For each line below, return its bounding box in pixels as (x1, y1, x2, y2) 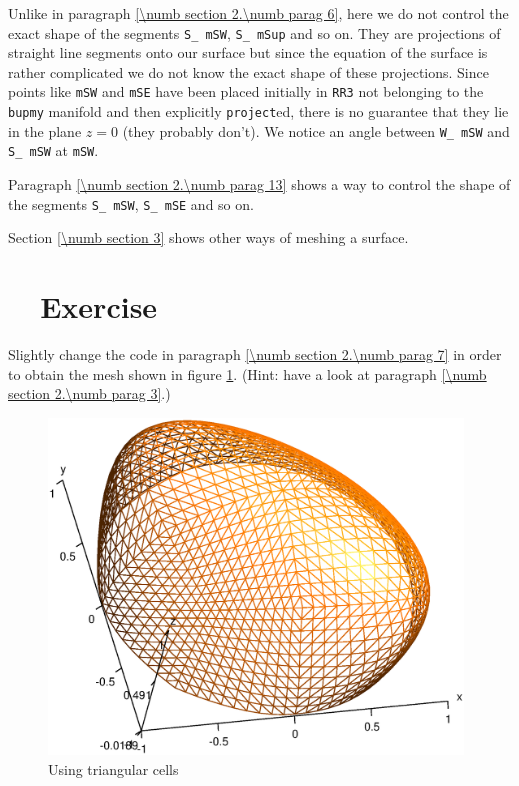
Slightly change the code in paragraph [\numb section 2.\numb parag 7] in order (8, 344, 502, 365)
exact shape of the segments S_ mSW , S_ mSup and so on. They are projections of (8, 22, 501, 43)
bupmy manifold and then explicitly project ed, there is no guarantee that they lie (8, 101, 509, 122)
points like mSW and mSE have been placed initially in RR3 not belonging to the (8, 81, 484, 102)
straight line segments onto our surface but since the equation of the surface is (8, 42, 488, 63)
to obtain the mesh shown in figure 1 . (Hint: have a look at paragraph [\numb (8, 363, 487, 384)
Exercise (40, 286, 158, 327)
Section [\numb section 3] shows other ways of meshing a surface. (8, 227, 409, 248)
